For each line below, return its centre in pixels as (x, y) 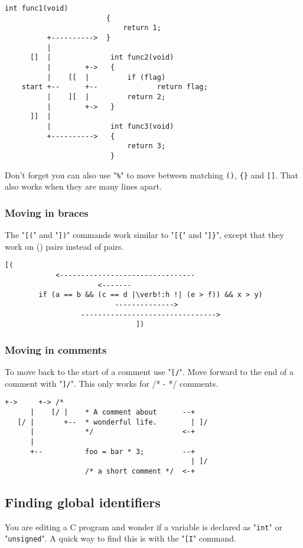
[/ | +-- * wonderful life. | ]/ (113, 422)
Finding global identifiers (83, 502)
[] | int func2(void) (102, 58)
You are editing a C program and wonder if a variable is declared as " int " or (144, 526)
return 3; (146, 146)
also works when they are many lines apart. (83, 186)
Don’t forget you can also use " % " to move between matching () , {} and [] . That (151, 174)
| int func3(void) (110, 126)
